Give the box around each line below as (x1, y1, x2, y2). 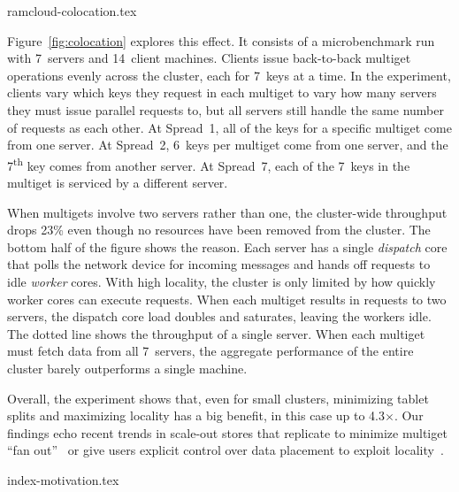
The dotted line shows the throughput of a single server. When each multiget (7, 324, 425, 342)
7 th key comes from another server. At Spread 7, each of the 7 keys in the (7, 153, 410, 174)
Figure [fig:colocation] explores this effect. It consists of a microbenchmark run (7, 31, 435, 50)
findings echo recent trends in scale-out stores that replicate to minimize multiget (7, 423, 448, 442)
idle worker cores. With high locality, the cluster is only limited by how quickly (7, 272, 436, 290)
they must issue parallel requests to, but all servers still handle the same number (7, 100, 444, 119)
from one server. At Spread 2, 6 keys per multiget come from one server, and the (7, 135, 448, 154)
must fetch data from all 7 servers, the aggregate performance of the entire (7, 342, 414, 360)
